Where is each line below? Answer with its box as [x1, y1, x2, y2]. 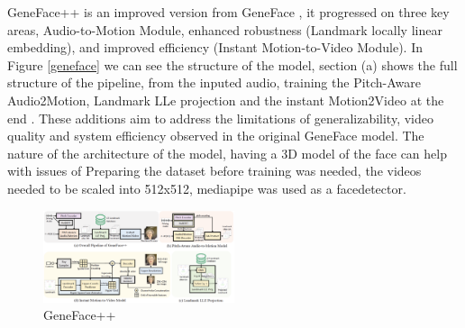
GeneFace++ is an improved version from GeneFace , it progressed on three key [7, 3, 450, 21]
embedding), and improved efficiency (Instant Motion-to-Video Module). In [7, 38, 423, 57]
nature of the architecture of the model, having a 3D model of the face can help [7, 143, 447, 162]
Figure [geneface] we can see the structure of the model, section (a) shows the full [7, 55, 458, 74]
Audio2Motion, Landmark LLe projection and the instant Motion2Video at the [7, 90, 444, 109]
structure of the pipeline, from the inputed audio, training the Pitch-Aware [7, 73, 422, 92]
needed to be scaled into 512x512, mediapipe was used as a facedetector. [7, 178, 406, 197]
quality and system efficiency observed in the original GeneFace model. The [7, 126, 424, 145]
